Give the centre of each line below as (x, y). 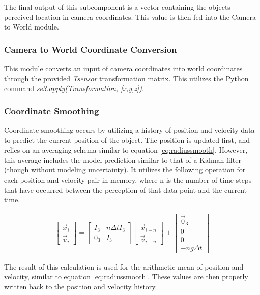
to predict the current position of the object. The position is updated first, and (127, 140)
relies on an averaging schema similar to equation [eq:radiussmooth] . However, (126, 150)
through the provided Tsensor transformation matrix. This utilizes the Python (126, 78)
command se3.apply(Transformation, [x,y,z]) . (74, 88)
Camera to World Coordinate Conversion (91, 49)
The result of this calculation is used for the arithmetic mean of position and (124, 266)
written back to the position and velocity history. (81, 286)
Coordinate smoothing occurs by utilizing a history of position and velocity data (129, 130)
